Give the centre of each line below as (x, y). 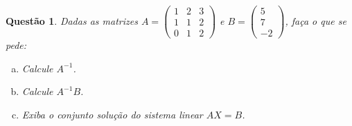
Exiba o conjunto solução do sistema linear (112, 114)
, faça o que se (316, 20)
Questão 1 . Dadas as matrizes (72, 20)
